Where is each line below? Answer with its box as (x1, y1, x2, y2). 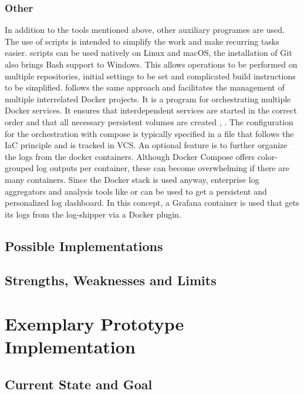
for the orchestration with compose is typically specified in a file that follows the (5, 127, 294, 139)
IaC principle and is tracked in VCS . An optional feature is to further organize (5, 139, 288, 151)
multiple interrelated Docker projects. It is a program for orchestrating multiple (5, 92, 291, 105)
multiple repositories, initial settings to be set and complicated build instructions (5, 69, 296, 82)
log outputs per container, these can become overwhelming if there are (36, 162, 289, 174)
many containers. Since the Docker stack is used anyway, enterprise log (5, 173, 259, 185)
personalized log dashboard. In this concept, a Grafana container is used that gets (5, 196, 299, 209)
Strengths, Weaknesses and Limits (5, 271, 217, 289)
